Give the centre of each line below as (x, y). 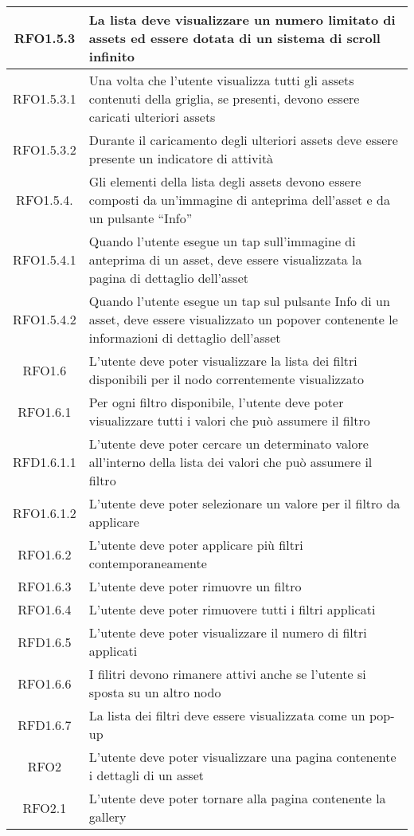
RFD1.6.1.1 (45, 462)
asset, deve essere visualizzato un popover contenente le (243, 319)
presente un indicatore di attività (181, 158)
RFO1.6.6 (45, 683)
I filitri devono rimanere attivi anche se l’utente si (227, 674)
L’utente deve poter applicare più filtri (196, 545)
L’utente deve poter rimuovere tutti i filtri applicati (232, 609)
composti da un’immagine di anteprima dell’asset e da (239, 200)
